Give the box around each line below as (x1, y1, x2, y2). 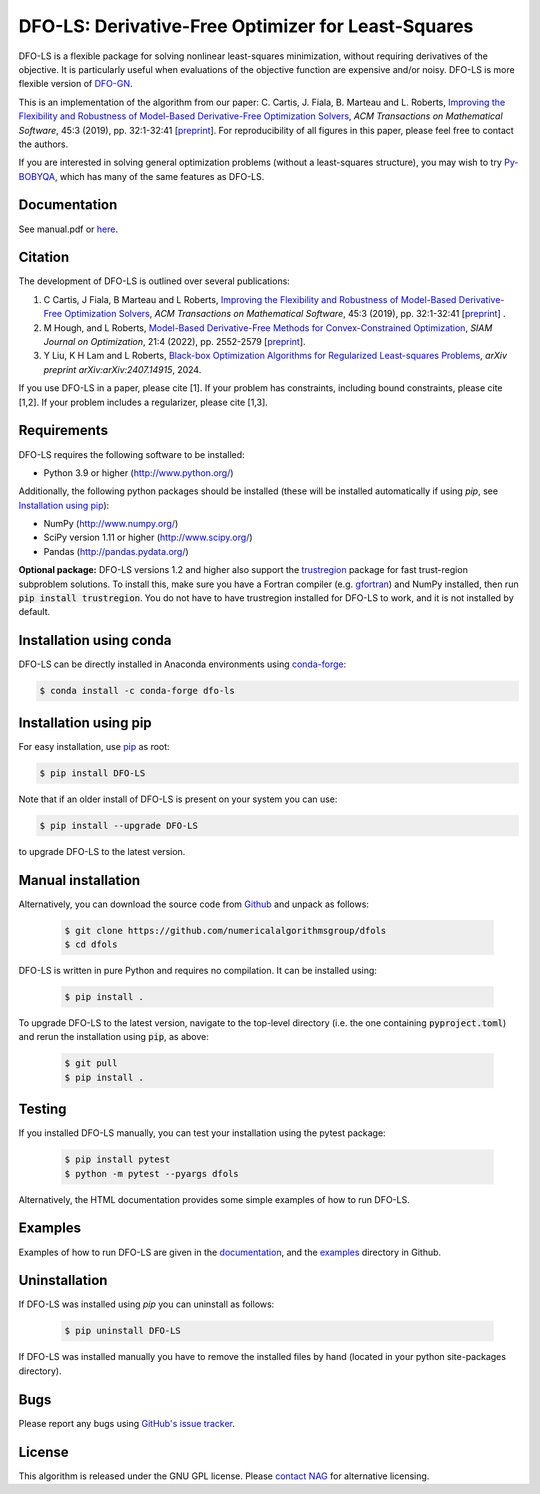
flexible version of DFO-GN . (18, 78, 134, 90)
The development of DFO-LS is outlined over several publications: (18, 275, 290, 287)
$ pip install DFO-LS (39, 767, 146, 779)
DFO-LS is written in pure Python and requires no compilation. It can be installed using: (18, 965, 377, 977)
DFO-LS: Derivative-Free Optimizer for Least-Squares (18, 15, 474, 37)
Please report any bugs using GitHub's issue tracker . (18, 1417, 235, 1429)
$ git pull (64, 1058, 118, 1069)
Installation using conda (18, 632, 172, 649)
